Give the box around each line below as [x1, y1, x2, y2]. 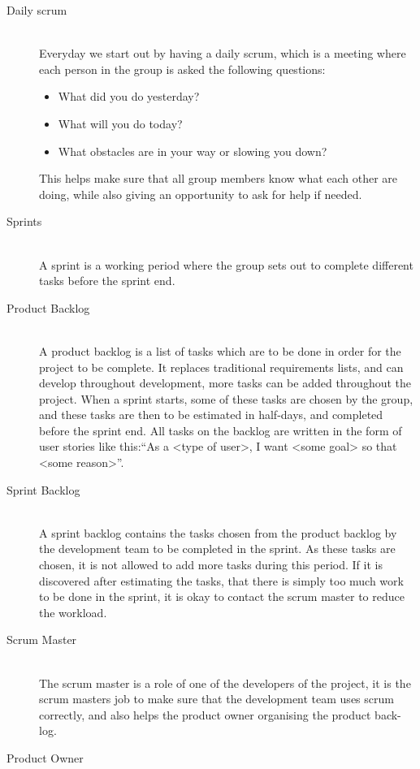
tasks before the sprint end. [39, 272, 175, 289]
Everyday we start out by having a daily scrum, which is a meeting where [39, 45, 406, 62]
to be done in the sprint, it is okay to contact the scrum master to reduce [39, 588, 405, 605]
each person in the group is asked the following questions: [39, 60, 326, 77]
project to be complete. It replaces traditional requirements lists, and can [39, 358, 404, 375]
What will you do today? [58, 114, 183, 132]
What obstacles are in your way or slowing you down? [58, 142, 327, 159]
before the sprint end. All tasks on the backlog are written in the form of [39, 421, 402, 439]
